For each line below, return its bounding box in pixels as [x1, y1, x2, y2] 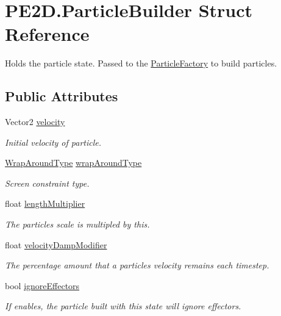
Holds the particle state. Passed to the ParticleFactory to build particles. [5, 57, 277, 70]
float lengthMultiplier [5, 197, 85, 210]
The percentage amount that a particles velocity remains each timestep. [5, 259, 269, 271]
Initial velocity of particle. [5, 135, 102, 148]
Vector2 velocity [5, 115, 65, 128]
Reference [5, 21, 90, 46]
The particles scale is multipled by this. [5, 218, 150, 231]
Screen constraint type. [5, 176, 90, 189]
